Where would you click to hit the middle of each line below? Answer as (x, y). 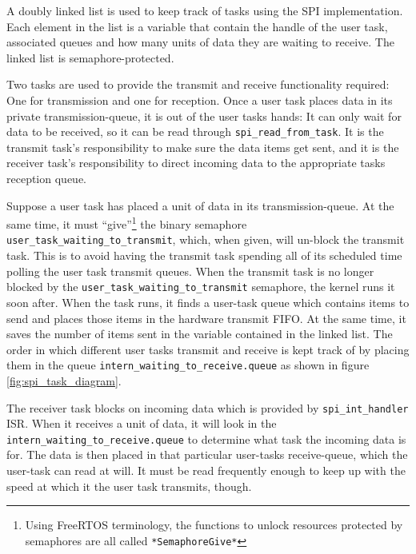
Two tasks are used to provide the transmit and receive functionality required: (198, 84)
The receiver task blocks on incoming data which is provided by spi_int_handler (208, 407)
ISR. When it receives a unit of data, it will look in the (142, 423)
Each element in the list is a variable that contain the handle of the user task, (197, 26)
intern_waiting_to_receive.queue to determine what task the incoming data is (206, 438)
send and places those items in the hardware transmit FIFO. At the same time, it (206, 318)
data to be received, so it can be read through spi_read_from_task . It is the (195, 132)
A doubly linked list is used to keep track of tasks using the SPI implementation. (205, 10)
